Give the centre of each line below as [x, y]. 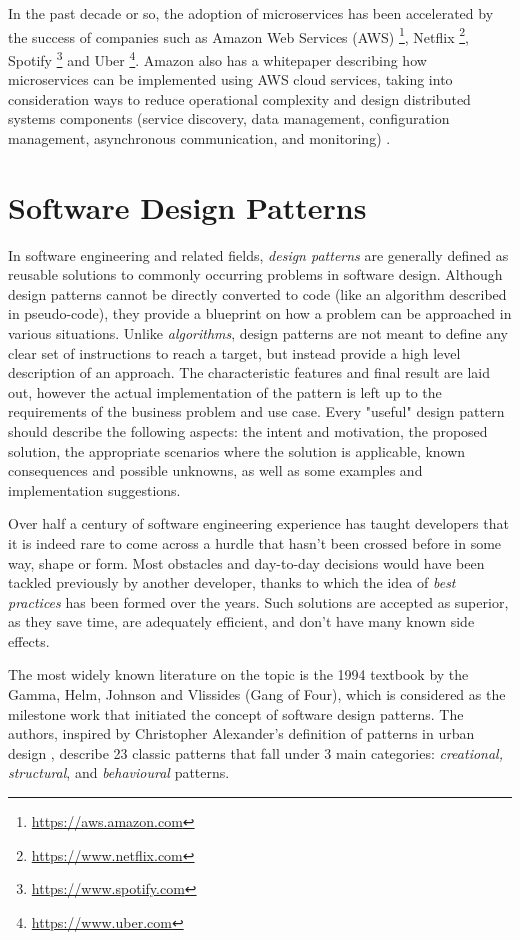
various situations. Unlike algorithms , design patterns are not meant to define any [258, 332]
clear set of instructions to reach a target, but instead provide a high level [234, 352]
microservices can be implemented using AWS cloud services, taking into [230, 79]
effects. [29, 640]
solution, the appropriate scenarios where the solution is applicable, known [237, 450]
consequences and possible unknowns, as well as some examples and [215, 470]
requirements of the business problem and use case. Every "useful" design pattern [256, 411]
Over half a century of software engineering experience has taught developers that [258, 523]
